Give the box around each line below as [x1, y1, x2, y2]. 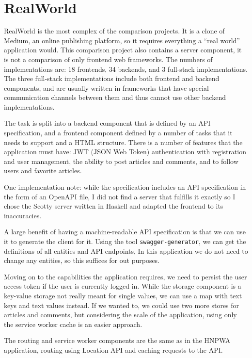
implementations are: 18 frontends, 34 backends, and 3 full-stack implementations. [4, 64, 248, 74]
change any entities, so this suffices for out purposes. [4, 255, 160, 265]
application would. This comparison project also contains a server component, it [4, 45, 242, 55]
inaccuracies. [4, 210, 42, 220]
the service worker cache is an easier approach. [4, 319, 142, 329]
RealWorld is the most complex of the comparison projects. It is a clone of [4, 26, 225, 36]
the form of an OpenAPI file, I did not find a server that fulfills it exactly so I [4, 191, 236, 201]
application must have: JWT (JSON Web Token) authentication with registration [4, 146, 246, 157]
